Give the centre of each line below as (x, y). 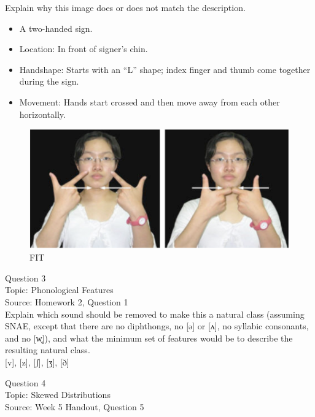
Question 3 (25, 277)
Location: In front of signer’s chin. (84, 49)
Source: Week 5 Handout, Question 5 (75, 406)
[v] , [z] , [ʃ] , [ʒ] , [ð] (37, 362)
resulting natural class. (48, 350)
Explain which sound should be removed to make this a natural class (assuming (155, 314)
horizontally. (42, 114)
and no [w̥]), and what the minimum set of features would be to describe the (149, 338)
